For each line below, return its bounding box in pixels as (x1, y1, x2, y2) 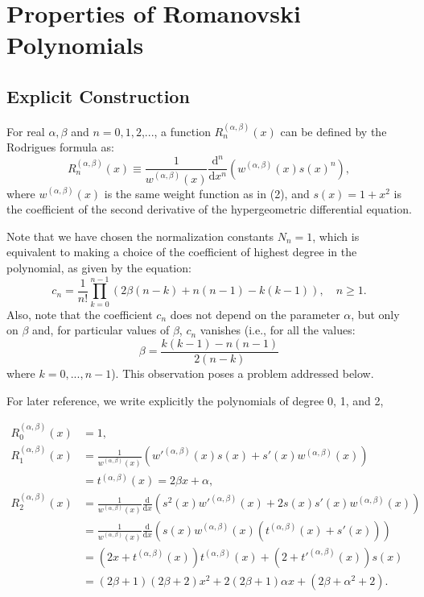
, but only (351, 305, 400, 322)
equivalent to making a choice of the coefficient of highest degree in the (6, 243, 357, 260)
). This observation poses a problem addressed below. (111, 364, 374, 381)
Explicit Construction (6, 83, 190, 108)
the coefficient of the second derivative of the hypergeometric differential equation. (6, 201, 412, 218)
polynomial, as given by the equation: (6, 259, 191, 276)
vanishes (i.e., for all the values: (200, 321, 356, 338)
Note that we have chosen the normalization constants (6, 227, 274, 244)
